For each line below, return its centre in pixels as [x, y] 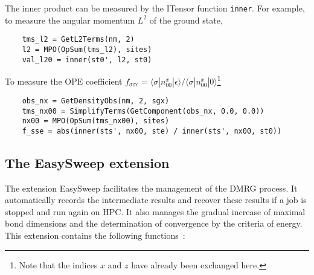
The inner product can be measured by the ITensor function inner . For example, [155, 8]
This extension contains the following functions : [95, 235]
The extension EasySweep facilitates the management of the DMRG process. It [151, 188]
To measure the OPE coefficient [64, 81]
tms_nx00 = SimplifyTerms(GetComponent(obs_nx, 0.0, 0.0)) [143, 111]
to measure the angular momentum [70, 20]
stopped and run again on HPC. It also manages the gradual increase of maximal [155, 211]
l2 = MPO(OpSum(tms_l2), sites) [87, 49]
